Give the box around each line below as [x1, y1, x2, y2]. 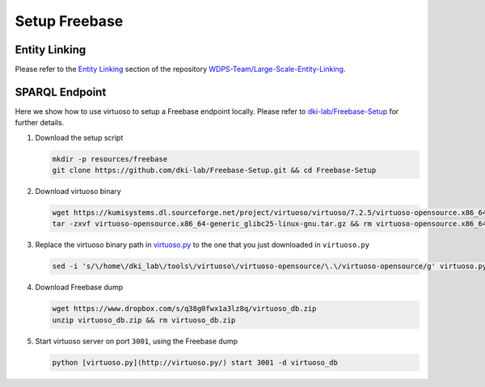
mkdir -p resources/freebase [52, 154, 168, 163]
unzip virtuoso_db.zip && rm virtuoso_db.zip [52, 315, 236, 325]
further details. [15, 118, 65, 128]
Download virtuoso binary [35, 187, 121, 196]
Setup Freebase [15, 12, 124, 30]
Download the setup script [35, 133, 124, 142]
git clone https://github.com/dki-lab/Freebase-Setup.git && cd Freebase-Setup [52, 166, 377, 175]
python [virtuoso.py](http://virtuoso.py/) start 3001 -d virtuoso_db [52, 358, 339, 367]
